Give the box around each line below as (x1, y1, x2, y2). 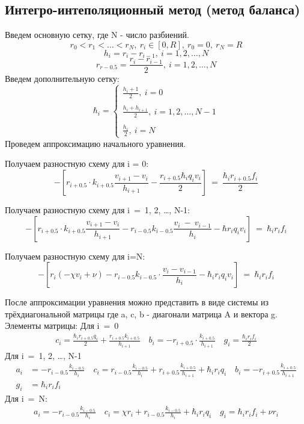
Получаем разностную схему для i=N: (5, 249, 145, 262)
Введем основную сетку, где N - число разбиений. (5, 28, 189, 41)
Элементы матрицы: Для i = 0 (5, 319, 119, 332)
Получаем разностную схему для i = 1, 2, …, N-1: (5, 204, 190, 216)
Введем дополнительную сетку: (5, 72, 120, 85)
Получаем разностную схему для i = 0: (5, 157, 149, 170)
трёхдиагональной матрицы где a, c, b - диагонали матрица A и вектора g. (5, 307, 278, 320)
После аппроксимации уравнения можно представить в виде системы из (5, 296, 269, 308)
